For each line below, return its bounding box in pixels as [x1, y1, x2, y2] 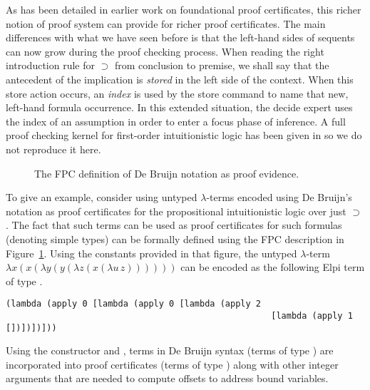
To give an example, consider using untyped [6, 190, 197, 205]
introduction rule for [6, 58, 95, 73]
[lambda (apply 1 [271, 310, 353, 321]
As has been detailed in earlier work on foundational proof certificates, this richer [6, 2, 361, 16]
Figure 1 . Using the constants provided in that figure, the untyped [6, 245, 297, 260]
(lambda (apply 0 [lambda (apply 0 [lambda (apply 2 [6, 299, 261, 309]
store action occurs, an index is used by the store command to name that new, [6, 86, 349, 101]
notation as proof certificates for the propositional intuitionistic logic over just [6, 203, 346, 218]
